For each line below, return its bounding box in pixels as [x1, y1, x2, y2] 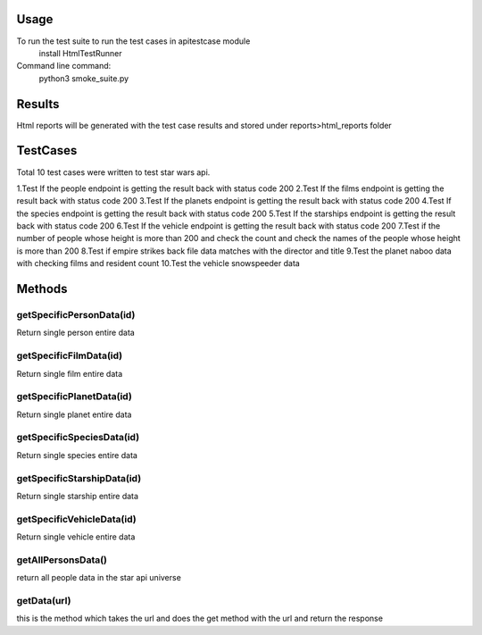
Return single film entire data [16, 368, 123, 379]
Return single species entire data [16, 449, 138, 460]
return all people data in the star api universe [16, 572, 182, 583]
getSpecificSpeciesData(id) [16, 431, 140, 444]
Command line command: [16, 61, 112, 71]
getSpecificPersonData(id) [16, 309, 136, 322]
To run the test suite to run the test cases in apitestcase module [16, 36, 251, 46]
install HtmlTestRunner [38, 47, 122, 58]
